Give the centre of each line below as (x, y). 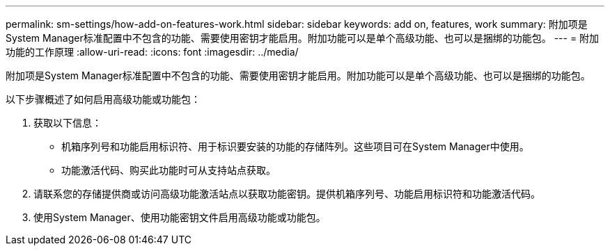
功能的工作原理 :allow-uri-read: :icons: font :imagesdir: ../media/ (152, 52)
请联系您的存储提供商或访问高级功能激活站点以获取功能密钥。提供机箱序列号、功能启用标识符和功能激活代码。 (287, 194)
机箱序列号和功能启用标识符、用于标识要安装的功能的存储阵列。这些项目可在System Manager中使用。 (295, 146)
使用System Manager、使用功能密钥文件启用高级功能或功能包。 (180, 217)
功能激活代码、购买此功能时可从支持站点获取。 (169, 170)
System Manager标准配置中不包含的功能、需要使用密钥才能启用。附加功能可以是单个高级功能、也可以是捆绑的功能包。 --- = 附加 (303, 38)
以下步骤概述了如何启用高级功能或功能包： (103, 99)
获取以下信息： (68, 123)
